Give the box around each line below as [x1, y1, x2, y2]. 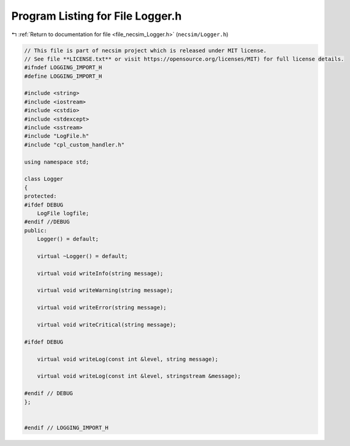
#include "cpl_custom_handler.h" [24, 141, 125, 148]
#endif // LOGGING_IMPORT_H [24, 424, 108, 431]
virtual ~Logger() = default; [37, 252, 128, 260]
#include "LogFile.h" [24, 132, 89, 140]
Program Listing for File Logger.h [11, 9, 182, 23]
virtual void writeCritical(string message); [37, 322, 177, 328]
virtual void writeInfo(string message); [37, 270, 164, 277]
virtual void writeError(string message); [37, 304, 167, 311]
